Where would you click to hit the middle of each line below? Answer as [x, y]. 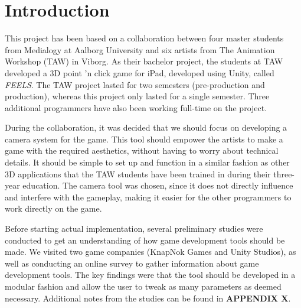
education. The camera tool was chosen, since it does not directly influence [158, 185]
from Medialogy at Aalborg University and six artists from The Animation [140, 49]
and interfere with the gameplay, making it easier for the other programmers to [148, 197]
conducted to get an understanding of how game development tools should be [145, 240]
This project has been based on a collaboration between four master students [144, 38]
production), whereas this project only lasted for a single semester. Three [137, 96]
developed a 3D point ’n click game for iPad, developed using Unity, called [140, 72]
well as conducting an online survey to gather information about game [132, 263]
